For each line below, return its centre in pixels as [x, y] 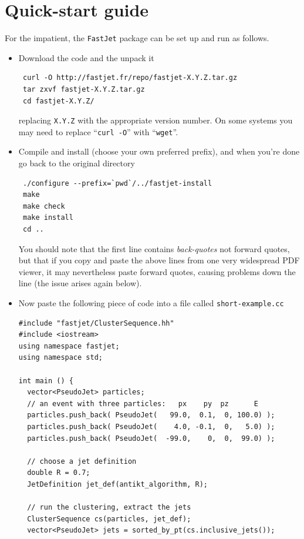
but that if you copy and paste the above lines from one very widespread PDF [159, 260]
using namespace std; [60, 358]
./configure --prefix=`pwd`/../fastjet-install [117, 183]
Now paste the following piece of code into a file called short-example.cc [151, 303]
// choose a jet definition [82, 461]
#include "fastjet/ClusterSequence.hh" [96, 323]
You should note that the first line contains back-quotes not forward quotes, [154, 248]
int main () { [46, 381]
